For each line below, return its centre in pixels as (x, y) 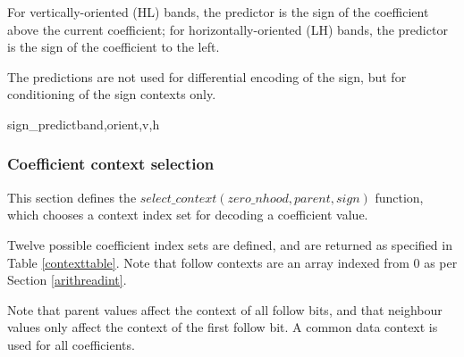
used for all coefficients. (71, 344)
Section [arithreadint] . (67, 280)
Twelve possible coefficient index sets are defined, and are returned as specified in (230, 244)
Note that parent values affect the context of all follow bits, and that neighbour (225, 309)
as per (441, 262)
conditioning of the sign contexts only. (112, 94)
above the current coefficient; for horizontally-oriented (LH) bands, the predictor (228, 29)
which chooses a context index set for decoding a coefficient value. (188, 215)
